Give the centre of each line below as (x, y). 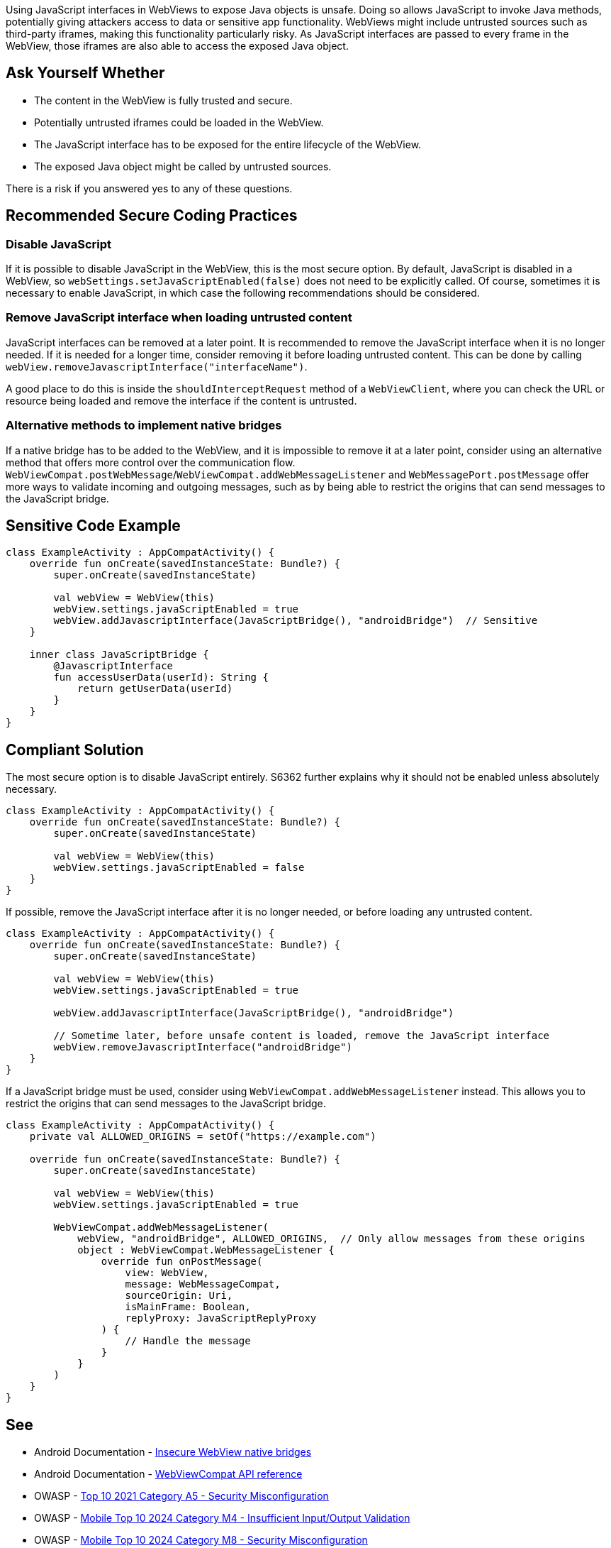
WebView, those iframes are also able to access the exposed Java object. (177, 46)
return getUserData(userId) (155, 689)
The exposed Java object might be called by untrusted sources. (183, 166)
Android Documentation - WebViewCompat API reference (168, 1474)
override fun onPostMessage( (182, 1262)
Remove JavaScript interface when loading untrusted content (179, 318)
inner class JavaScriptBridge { (119, 655)
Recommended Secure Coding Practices (152, 216)
